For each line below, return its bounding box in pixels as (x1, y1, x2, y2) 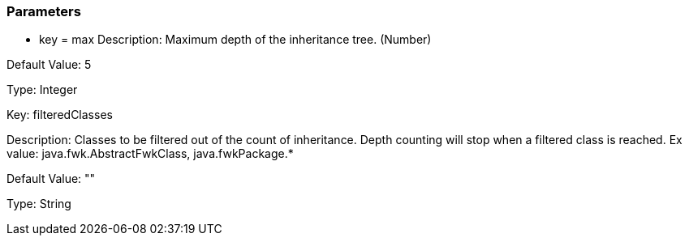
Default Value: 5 (6, 57, 92, 72)
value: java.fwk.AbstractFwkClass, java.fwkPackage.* (6, 146, 294, 161)
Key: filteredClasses (6, 108, 113, 122)
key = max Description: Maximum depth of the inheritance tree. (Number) (39, 32, 432, 47)
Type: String (6, 197, 71, 211)
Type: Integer (6, 83, 78, 97)
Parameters (6, 3, 81, 19)
